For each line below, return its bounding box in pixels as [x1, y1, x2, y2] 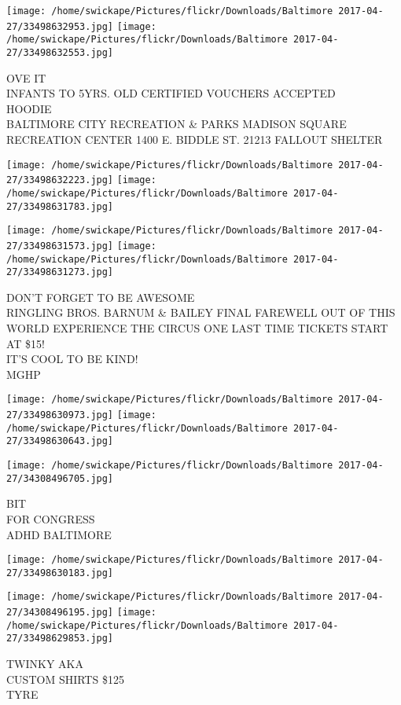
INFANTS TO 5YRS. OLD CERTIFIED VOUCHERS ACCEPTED [6, 85, 336, 101]
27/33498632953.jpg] [6, 20, 114, 32]
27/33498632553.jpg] [6, 46, 114, 58]
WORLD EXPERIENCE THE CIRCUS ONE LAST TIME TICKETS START [6, 320, 388, 336]
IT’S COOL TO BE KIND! [6, 351, 138, 367]
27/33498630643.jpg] [6, 435, 114, 447]
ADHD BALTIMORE [6, 526, 112, 542]
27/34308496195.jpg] [6, 607, 114, 619]
